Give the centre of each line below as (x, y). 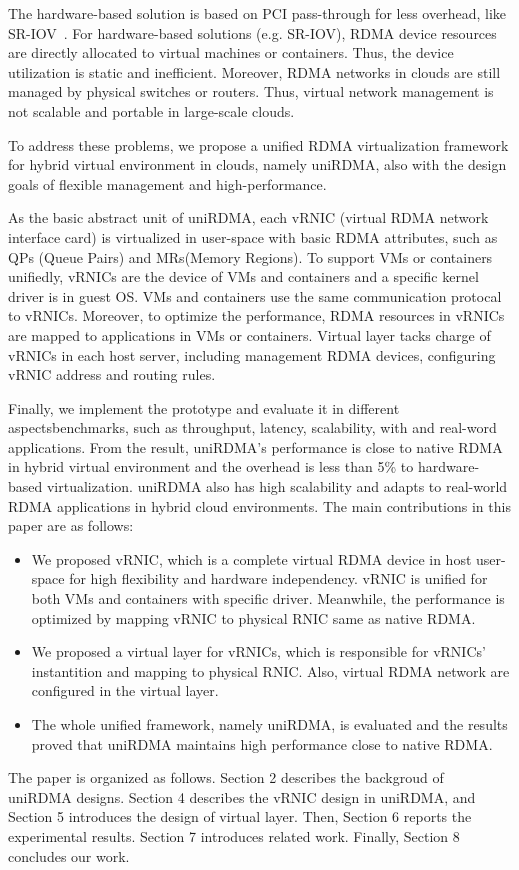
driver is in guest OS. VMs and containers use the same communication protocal (255, 295)
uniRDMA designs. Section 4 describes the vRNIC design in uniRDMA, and (242, 796)
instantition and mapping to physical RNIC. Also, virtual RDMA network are (270, 670)
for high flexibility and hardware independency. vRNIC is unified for (278, 578)
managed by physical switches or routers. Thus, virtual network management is (251, 91)
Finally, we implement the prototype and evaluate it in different (204, 407)
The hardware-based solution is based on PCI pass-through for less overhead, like (257, 13)
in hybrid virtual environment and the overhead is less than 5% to (211, 466)
